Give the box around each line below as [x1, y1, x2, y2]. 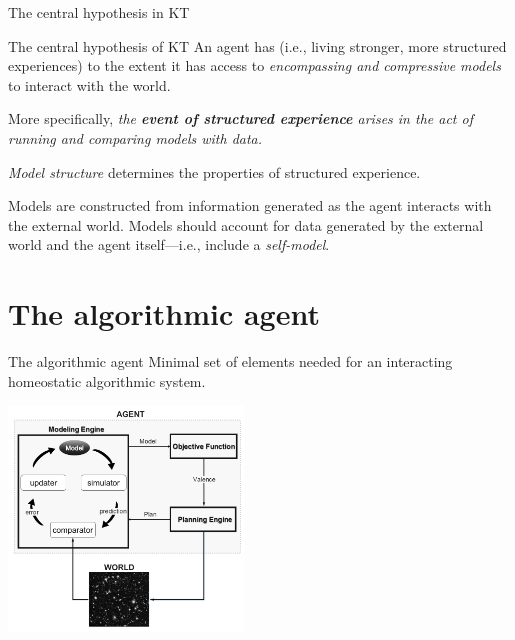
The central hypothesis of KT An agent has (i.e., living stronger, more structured [8, 35, 507, 56]
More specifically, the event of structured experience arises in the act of [8, 108, 473, 129]
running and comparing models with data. [8, 127, 263, 148]
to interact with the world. [8, 74, 171, 95]
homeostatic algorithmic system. [8, 370, 206, 391]
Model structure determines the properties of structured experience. [8, 161, 421, 182]
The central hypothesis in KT [8, 2, 190, 22]
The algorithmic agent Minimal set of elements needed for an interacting [8, 351, 453, 372]
